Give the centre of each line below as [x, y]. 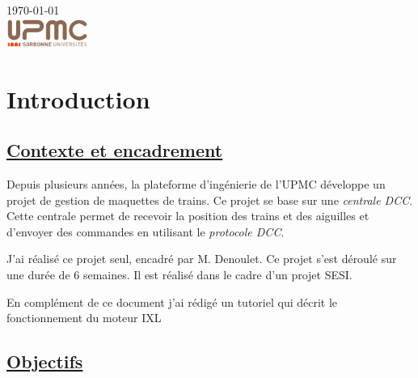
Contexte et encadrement [115, 150]
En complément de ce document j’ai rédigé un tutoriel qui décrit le [172, 302]
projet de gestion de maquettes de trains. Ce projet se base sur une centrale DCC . [210, 200]
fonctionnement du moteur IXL [84, 318]
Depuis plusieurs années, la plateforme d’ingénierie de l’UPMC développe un [196, 183]
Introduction [78, 98]
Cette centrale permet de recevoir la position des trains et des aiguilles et [188, 216]
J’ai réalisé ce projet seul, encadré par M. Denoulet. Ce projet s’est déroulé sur [202, 259]
